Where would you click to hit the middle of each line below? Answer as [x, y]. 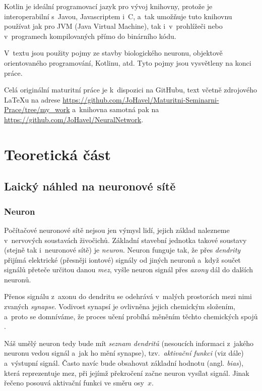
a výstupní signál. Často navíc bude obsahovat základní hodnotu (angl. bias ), [124, 363]
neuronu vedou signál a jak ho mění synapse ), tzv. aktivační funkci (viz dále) [124, 353]
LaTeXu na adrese [32, 99]
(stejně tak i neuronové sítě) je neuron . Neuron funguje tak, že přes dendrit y [122, 250]
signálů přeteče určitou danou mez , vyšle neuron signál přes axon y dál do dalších [129, 270]
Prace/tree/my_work [37, 109]
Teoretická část [58, 154]
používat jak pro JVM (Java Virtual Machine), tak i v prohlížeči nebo [113, 26]
